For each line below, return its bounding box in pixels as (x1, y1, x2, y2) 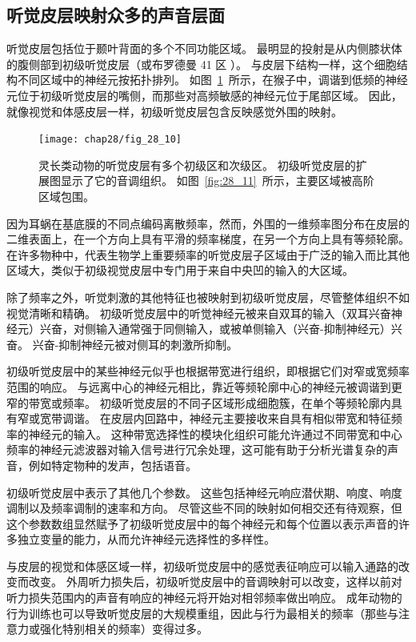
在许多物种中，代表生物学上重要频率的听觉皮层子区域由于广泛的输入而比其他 (6, 246, 410, 263)
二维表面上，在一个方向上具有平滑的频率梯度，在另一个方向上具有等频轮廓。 (6, 231, 410, 247)
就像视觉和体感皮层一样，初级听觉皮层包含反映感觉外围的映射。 (6, 102, 342, 119)
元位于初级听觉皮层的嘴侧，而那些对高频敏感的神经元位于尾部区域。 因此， (6, 86, 402, 103)
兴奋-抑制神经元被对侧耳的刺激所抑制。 (32, 335, 238, 352)
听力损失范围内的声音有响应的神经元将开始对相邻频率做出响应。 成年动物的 (6, 589, 402, 606)
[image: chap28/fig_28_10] (38, 134, 182, 146)
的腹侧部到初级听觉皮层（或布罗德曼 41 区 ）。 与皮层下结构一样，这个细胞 (6, 55, 397, 72)
